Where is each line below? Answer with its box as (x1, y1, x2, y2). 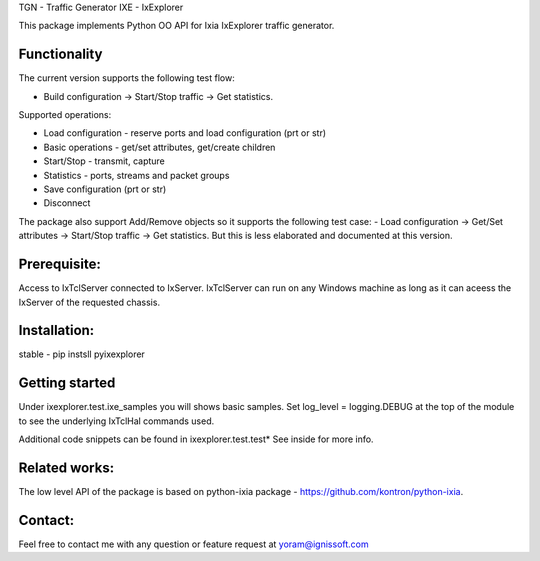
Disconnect (43, 197, 91, 209)
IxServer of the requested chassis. (18, 296, 160, 308)
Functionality (18, 46, 103, 63)
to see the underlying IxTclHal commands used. (18, 415, 215, 427)
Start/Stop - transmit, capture (43, 155, 165, 167)
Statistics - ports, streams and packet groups (43, 169, 230, 181)
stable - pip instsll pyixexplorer (18, 348, 145, 360)
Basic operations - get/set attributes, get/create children (43, 141, 276, 153)
